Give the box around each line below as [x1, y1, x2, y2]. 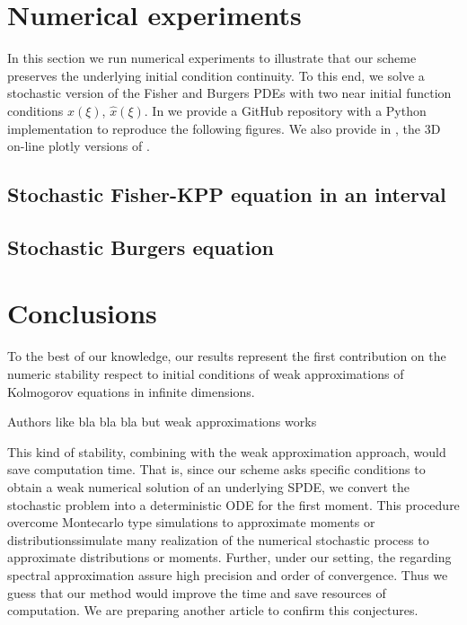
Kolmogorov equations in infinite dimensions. [7, 382, 255, 401]
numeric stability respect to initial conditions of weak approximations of [7, 364, 404, 383]
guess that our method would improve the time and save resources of [7, 583, 386, 602]
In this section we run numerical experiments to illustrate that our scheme [7, 48, 417, 67]
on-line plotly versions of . [7, 136, 150, 155]
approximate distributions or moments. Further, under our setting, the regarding [7, 548, 452, 567]
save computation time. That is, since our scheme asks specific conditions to [7, 460, 426, 479]
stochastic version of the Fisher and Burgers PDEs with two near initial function [7, 84, 452, 102]
